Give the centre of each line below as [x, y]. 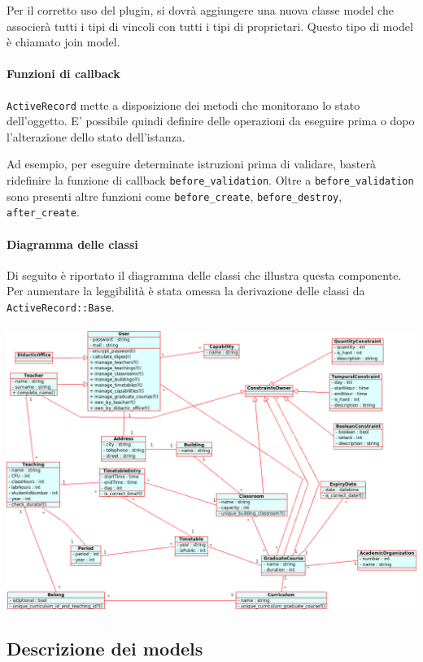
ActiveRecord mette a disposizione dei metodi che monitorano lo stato [183, 105]
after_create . [43, 212]
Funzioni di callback [63, 74]
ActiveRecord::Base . [61, 306]
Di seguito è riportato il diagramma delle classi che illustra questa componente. [204, 274]
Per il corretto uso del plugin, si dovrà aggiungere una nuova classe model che [200, 10]
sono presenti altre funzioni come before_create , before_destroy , [174, 196]
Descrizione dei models [105, 648]
